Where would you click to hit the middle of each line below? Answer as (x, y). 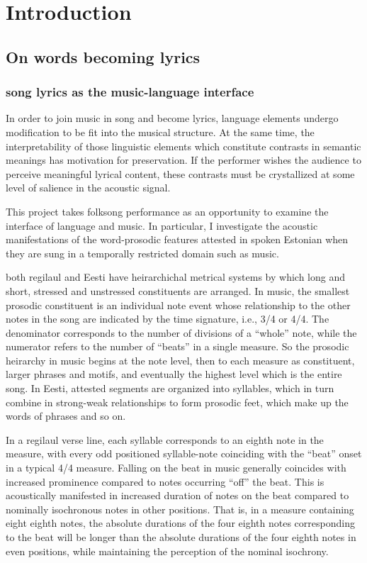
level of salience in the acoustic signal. (88, 188)
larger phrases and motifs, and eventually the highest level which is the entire (174, 374)
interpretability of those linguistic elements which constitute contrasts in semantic (183, 146)
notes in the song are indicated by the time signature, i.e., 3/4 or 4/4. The (168, 319)
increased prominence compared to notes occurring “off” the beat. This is (165, 481)
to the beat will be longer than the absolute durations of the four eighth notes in (181, 537)
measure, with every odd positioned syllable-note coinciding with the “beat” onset (184, 453)
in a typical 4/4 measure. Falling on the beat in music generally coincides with (176, 468)
